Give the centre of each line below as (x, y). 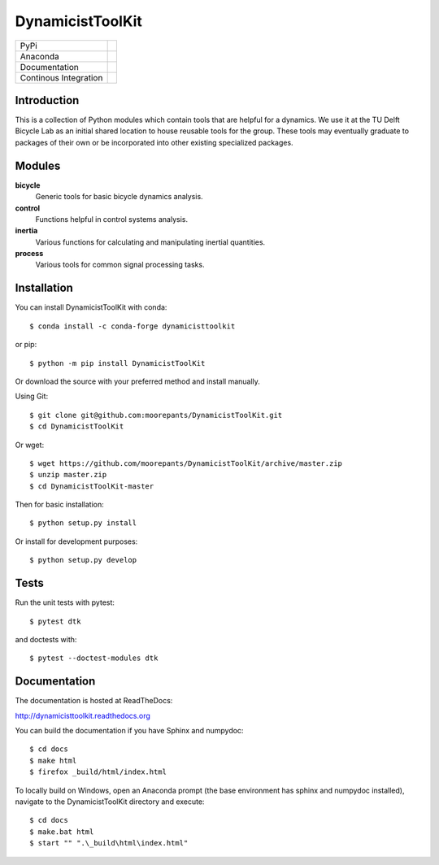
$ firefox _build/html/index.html (98, 772)
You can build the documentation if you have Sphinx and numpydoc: (129, 731)
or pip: (26, 345)
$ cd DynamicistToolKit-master (92, 486)
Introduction (47, 100)
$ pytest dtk (55, 621)
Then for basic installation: (60, 505)
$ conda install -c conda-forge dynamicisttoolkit (133, 326)
